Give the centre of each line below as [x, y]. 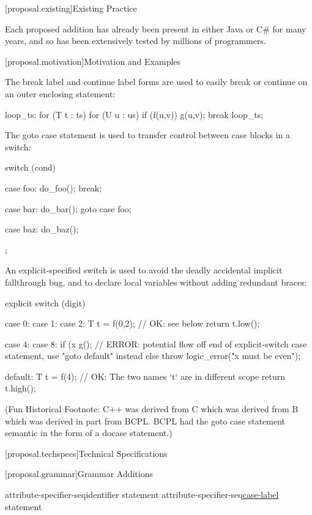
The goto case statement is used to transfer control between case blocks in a [148, 135]
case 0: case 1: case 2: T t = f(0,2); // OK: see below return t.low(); [132, 323]
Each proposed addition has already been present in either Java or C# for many [156, 28]
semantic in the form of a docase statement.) [89, 433]
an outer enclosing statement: [60, 93]
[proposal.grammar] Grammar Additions [79, 474]
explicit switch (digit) [45, 302]
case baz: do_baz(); [42, 229]
